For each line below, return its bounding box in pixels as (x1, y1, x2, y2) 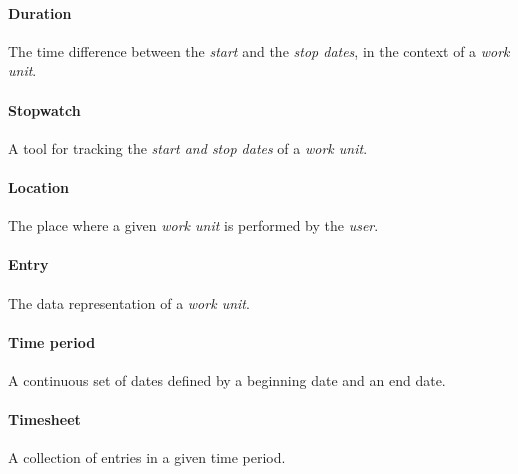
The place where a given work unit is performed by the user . (8, 215, 379, 236)
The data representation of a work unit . (8, 292, 250, 313)
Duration (8, 2, 72, 23)
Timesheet (8, 409, 81, 430)
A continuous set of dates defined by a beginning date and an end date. (8, 369, 446, 390)
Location (8, 176, 69, 197)
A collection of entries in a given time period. (8, 447, 286, 468)
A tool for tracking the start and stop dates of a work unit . (8, 137, 368, 158)
